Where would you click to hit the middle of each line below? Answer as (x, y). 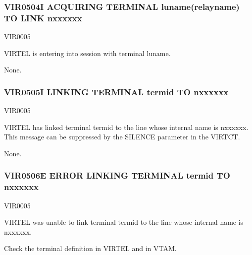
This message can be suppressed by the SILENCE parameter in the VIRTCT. (122, 137)
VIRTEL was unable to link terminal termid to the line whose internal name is (124, 222)
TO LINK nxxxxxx (43, 18)
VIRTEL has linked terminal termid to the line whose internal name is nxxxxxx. (126, 127)
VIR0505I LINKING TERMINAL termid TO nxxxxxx (116, 92)
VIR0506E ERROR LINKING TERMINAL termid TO (117, 175)
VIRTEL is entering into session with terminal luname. (87, 53)
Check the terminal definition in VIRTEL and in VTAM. (90, 248)
